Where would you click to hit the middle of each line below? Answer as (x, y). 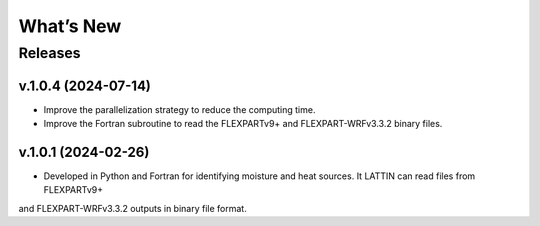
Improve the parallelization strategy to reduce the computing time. (179, 109)
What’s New (70, 26)
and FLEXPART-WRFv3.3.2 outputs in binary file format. (132, 208)
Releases (49, 53)
